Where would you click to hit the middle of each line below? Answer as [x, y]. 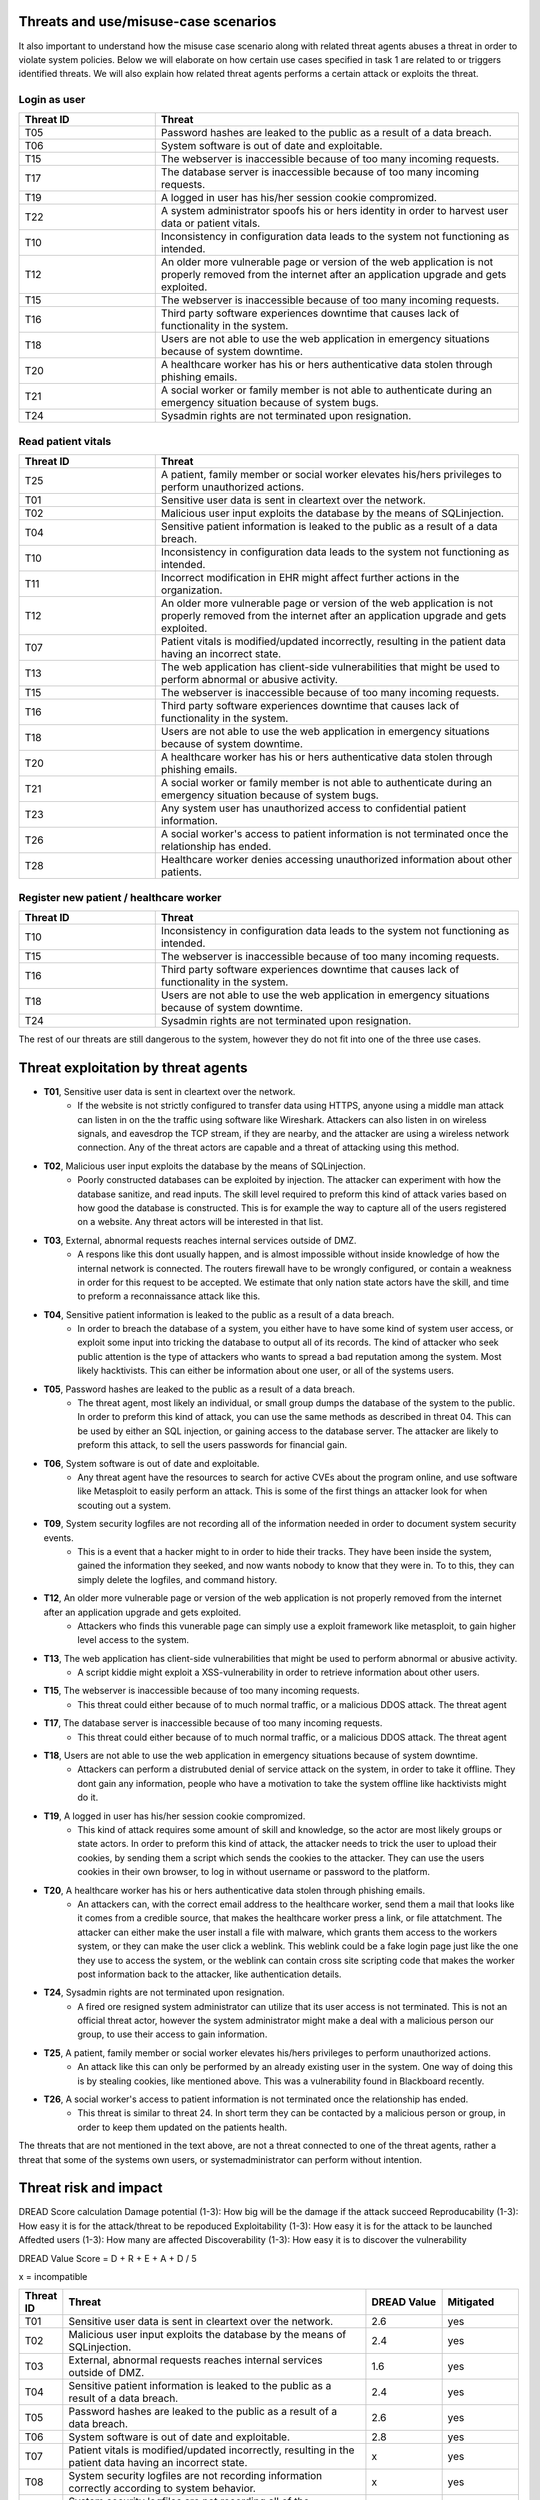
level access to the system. [133, 1640]
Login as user [52, 100]
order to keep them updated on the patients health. [182, 2127]
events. [58, 1537]
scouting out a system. [124, 1505]
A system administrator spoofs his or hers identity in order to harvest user [334, 211]
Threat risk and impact [90, 2188]
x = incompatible [53, 2277]
